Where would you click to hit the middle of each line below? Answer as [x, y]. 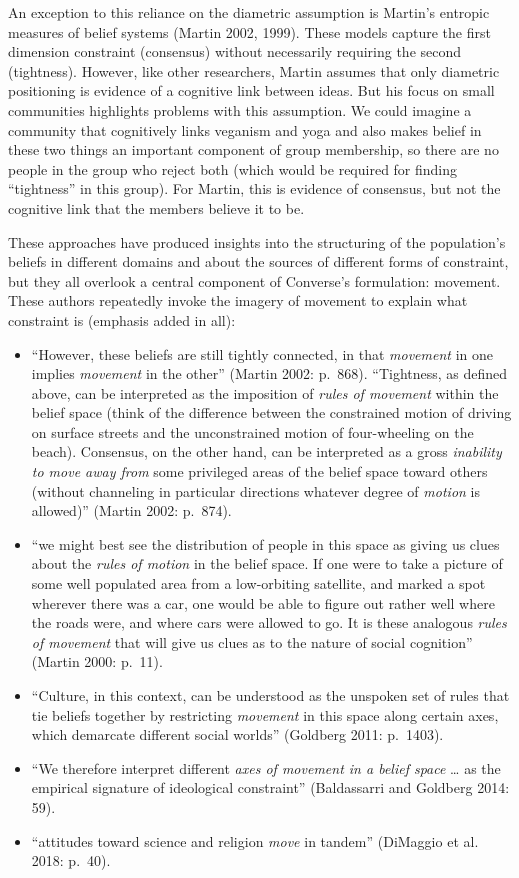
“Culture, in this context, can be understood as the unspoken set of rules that [270, 695]
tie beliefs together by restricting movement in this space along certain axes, [265, 714]
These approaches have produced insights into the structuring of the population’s [257, 241]
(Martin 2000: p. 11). [97, 661]
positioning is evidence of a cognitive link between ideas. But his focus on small [251, 90]
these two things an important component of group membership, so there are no [253, 149]
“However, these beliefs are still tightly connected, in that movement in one [262, 353]
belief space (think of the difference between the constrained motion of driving [271, 412]
